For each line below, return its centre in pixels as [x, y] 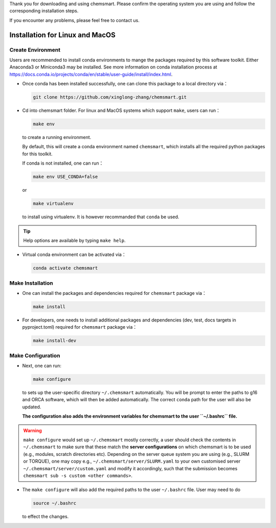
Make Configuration [35, 355]
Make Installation [31, 283]
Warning [32, 430]
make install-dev [55, 341]
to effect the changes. [45, 517]
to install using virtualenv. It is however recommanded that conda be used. [101, 217]
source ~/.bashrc [55, 503]
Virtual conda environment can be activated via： [74, 255]
